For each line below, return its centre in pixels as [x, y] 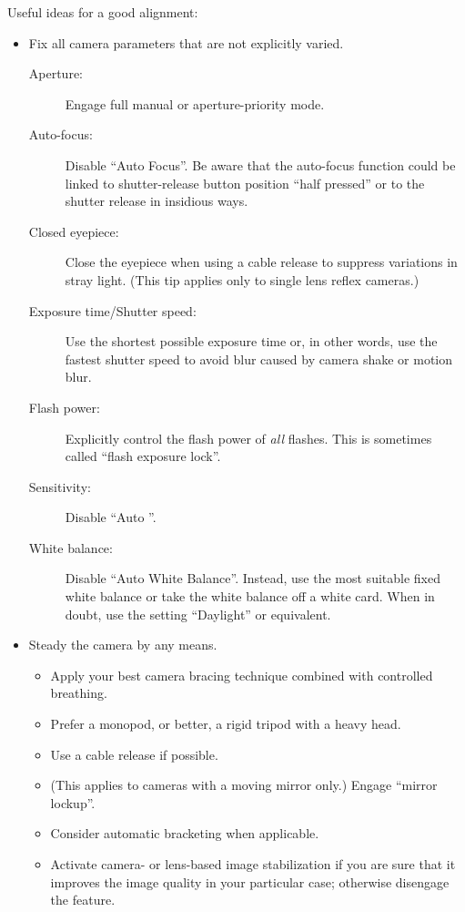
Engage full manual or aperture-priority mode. [195, 103]
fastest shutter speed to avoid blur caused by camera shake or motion [259, 359]
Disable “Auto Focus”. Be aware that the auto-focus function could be [260, 164]
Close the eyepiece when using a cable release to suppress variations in [261, 262]
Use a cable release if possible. [134, 754]
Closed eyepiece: [74, 231]
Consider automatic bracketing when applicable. [185, 833]
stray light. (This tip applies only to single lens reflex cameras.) [242, 279]
